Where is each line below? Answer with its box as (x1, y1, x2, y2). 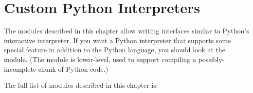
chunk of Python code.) (38, 63, 108, 74)
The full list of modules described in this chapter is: (4, 80, 158, 90)
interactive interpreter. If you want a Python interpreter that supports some (4, 35, 231, 45)
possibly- (198, 54, 225, 64)
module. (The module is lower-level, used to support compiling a (4, 54, 197, 64)
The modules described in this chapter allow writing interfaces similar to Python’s (4, 26, 249, 36)
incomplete (4, 63, 36, 74)
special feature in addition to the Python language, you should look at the (4, 45, 226, 55)
